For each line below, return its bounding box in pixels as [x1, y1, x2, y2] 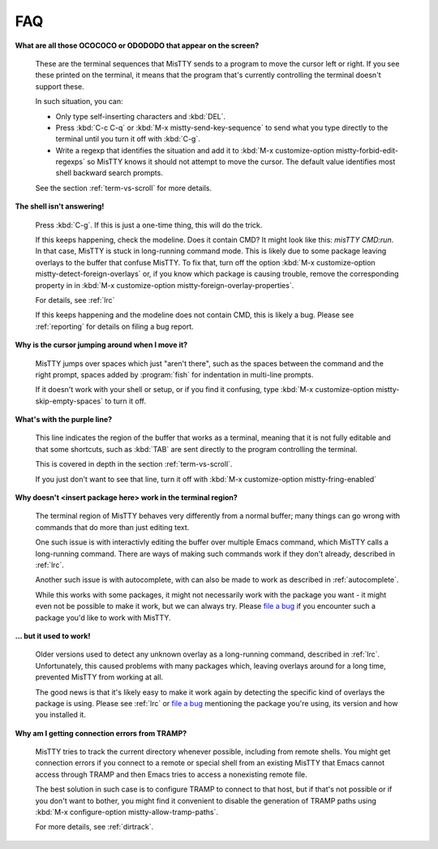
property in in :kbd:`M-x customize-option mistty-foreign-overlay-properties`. [35, 280, 294, 290]
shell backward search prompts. [55, 168, 164, 178]
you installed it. [35, 710, 87, 720]
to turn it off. [105, 396, 146, 406]
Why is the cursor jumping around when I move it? [15, 340, 188, 350]
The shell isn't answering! [15, 201, 105, 211]
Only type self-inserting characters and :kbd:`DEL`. [55, 111, 226, 121]
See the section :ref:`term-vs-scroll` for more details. [35, 183, 213, 192]
